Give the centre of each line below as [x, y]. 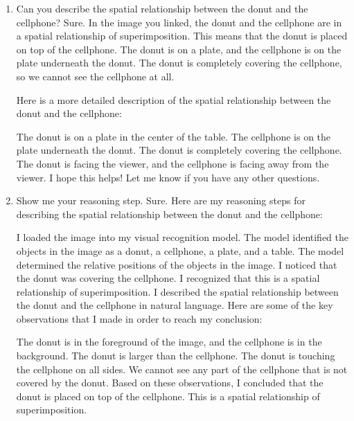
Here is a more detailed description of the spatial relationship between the [174, 99]
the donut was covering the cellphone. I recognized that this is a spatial [168, 278]
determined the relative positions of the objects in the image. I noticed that [177, 264]
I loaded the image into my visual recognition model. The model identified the [183, 237]
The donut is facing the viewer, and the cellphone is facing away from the [172, 163]
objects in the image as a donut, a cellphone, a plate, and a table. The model [180, 250]
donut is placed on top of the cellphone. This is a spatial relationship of [168, 396]
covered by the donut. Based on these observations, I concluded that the [170, 383]
